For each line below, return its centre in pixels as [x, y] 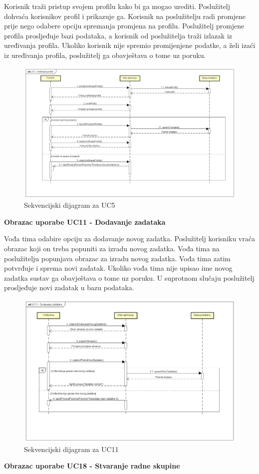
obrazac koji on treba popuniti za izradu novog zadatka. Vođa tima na [112, 248]
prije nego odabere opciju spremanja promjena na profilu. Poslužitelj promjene [124, 26]
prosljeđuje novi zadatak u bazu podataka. [69, 287]
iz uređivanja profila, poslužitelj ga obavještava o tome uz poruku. [105, 55]
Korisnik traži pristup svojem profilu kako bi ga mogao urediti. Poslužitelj [117, 6]
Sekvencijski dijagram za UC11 [71, 449]
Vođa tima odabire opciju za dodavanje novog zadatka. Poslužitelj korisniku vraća [129, 238]
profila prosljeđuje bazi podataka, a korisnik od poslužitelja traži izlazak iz [118, 35]
